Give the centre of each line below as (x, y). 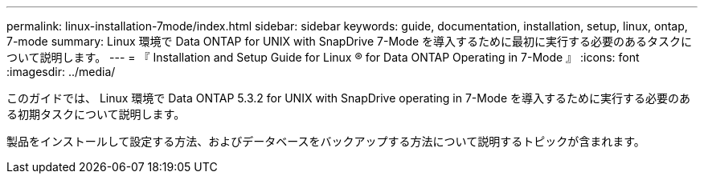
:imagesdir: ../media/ (61, 72)
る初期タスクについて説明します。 (96, 114)
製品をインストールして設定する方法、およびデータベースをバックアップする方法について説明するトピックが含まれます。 (326, 141)
